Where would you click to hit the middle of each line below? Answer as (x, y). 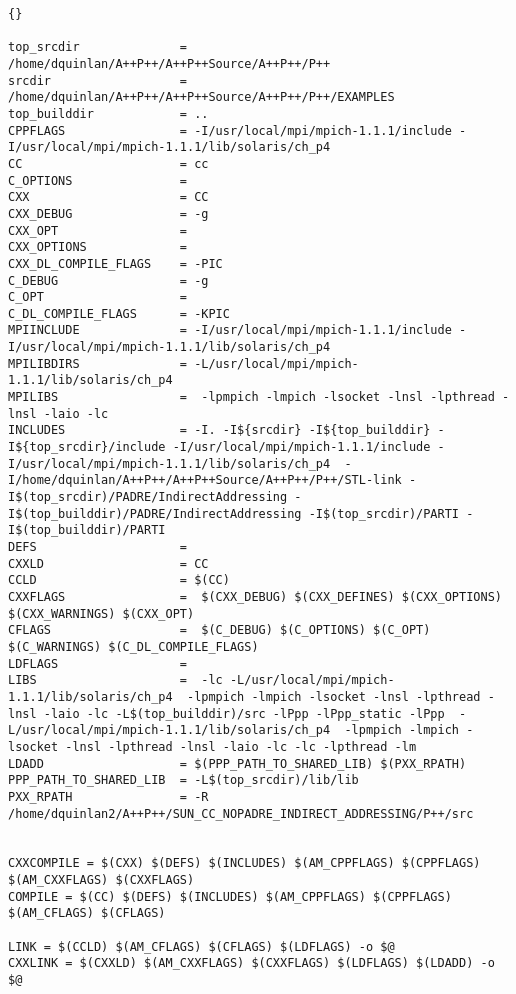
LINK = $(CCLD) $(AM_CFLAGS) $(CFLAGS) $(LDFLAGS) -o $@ (201, 946)
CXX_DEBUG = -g (108, 213)
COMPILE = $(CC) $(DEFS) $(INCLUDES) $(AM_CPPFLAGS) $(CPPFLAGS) (230, 896)
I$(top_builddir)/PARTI (87, 530)
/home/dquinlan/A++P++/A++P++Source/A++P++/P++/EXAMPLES (201, 97)
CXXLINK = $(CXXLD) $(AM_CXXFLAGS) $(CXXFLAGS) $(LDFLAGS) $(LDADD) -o (251, 963)
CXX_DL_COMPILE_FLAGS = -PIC (115, 263)
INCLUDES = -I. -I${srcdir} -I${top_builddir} (219, 430)
